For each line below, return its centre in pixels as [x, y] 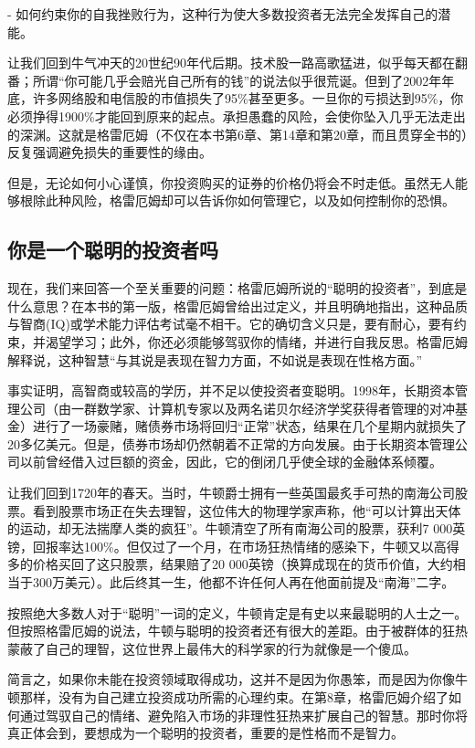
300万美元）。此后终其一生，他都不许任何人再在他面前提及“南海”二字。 [243, 582]
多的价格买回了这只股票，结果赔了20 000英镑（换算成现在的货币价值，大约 [230, 564]
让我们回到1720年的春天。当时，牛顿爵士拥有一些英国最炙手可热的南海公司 [231, 493]
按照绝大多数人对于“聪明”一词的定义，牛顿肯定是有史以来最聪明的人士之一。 [237, 612]
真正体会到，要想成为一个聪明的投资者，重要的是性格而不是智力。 [206, 733]
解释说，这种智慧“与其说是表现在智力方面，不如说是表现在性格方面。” [215, 359]
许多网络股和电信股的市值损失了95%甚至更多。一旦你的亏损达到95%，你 [248, 98]
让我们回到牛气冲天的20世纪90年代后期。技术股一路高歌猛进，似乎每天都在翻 [237, 63]
